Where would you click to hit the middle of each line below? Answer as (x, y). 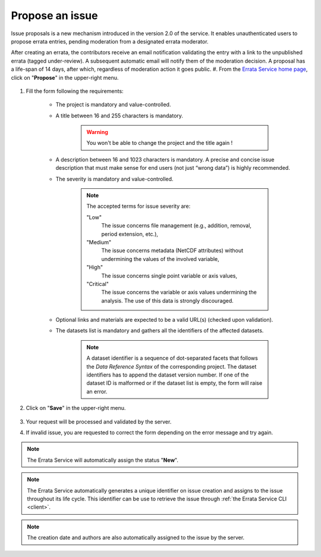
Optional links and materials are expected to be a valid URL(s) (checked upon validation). (164, 320)
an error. (97, 391)
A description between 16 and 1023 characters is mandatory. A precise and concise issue (165, 159)
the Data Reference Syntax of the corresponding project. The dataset (171, 366)
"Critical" (98, 284)
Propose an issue (54, 15)
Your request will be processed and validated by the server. (99, 421)
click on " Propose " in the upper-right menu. (65, 77)
